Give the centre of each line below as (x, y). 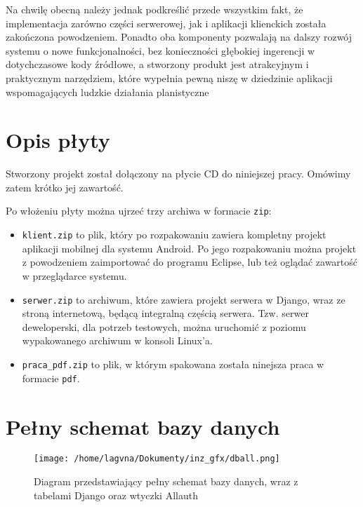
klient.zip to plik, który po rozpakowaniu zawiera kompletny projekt (174, 235)
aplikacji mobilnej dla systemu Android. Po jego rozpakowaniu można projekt (189, 248)
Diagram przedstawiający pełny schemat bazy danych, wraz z (166, 481)
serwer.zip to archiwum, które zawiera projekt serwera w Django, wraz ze (184, 299)
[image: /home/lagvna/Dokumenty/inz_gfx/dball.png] (157, 459)
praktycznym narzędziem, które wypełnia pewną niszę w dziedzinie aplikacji (169, 77)
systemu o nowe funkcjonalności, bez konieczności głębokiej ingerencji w (160, 50)
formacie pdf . (51, 378)
